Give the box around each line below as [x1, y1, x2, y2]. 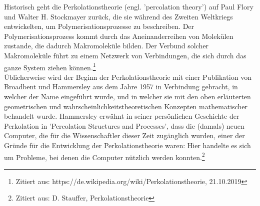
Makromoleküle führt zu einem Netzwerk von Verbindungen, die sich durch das [4, 50, 246, 60]
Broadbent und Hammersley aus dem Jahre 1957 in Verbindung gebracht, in [4, 81, 238, 92]
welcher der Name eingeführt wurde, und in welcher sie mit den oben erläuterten [4, 91, 251, 101]
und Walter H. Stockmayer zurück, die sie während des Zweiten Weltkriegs [4, 11, 233, 21]
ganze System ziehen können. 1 [4, 60, 96, 72]
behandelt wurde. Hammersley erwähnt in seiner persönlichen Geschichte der [4, 111, 239, 121]
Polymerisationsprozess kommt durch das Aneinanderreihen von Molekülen [4, 30, 233, 41]
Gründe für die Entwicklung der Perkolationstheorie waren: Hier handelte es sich [4, 140, 251, 150]
